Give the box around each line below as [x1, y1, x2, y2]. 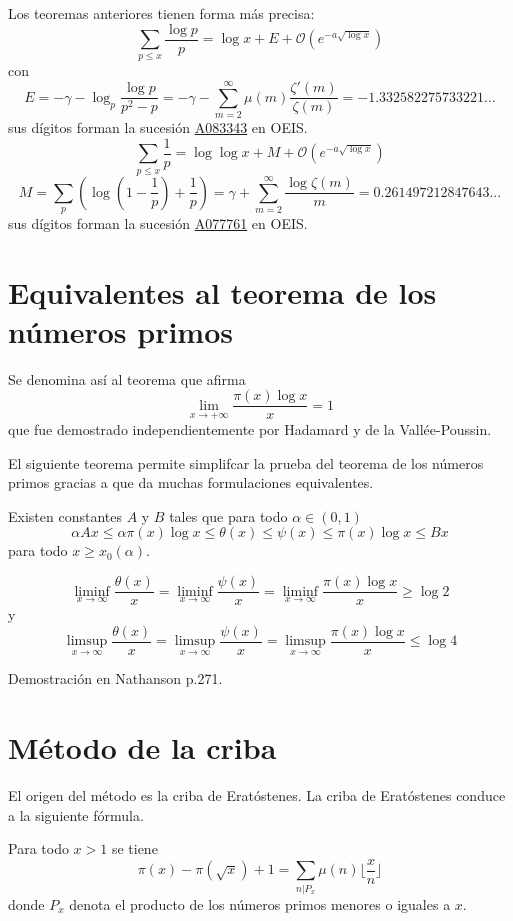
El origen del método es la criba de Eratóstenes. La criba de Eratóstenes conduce [8, 785, 506, 806]
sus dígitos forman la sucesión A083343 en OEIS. [8, 117, 308, 138]
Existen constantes [8, 505, 122, 526]
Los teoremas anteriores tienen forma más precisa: [8, 3, 315, 23]
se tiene [111, 838, 158, 859]
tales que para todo [169, 505, 288, 526]
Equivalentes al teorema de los [8, 271, 437, 312]
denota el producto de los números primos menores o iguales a [69, 893, 451, 914]
